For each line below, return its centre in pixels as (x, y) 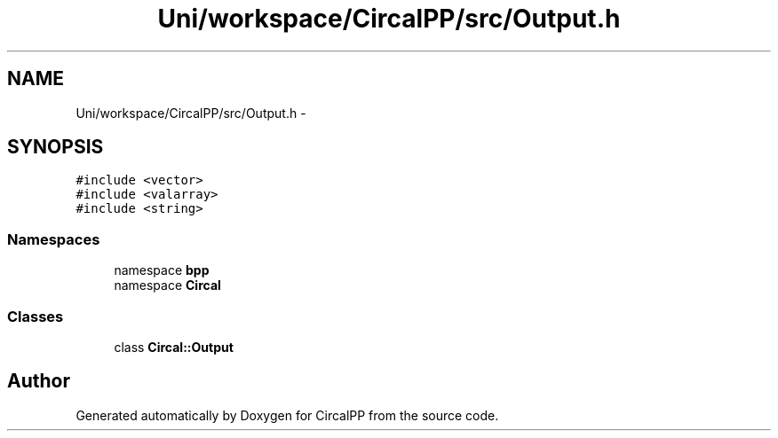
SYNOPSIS (56, 147)
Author (39, 381)
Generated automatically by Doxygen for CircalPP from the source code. (287, 415)
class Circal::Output (174, 347)
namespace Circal (167, 285)
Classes (36, 316)
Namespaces (54, 239)
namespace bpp (162, 270)
